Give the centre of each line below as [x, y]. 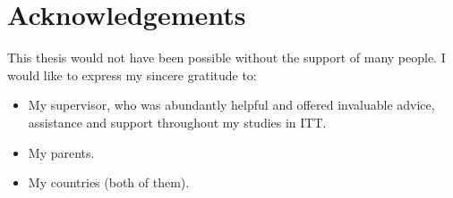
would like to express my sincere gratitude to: [132, 74]
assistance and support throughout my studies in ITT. [177, 122]
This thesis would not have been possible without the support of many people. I [226, 58]
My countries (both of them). [109, 182]
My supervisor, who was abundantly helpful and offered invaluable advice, [231, 105]
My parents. [61, 152]
